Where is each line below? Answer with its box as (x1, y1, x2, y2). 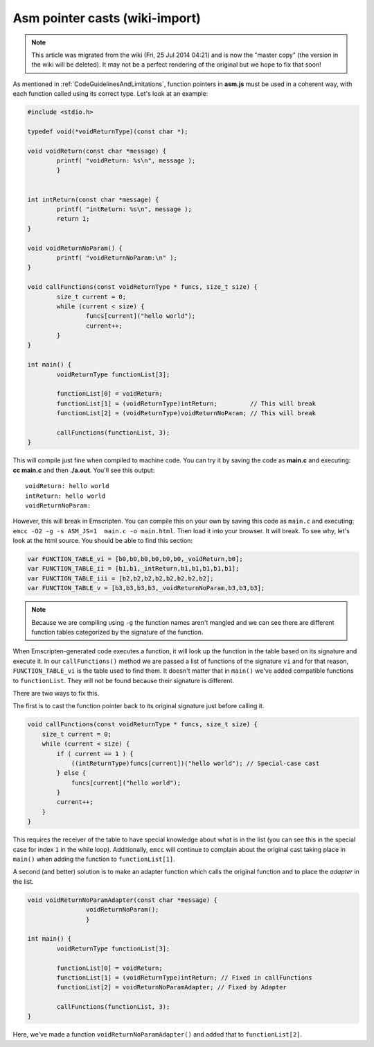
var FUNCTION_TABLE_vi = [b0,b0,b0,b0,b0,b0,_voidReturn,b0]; (27, 555, 243, 563)
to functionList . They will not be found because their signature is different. (12, 676, 235, 685)
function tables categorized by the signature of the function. (31, 628, 204, 637)
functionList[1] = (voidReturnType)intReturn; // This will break (56, 399, 317, 408)
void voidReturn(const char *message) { (27, 146, 166, 155)
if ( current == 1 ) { (56, 750, 134, 757)
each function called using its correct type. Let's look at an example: (12, 90, 208, 98)
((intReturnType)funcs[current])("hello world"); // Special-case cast (71, 759, 320, 767)
